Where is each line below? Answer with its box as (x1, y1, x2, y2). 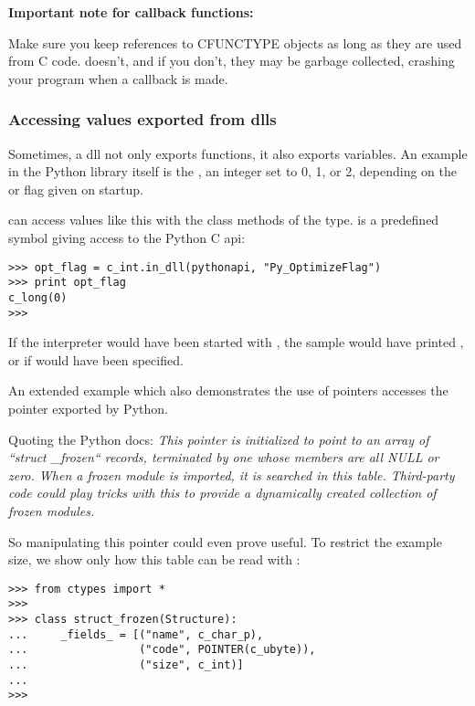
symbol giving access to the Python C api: (8, 227, 246, 247)
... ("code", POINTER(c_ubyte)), (8, 643, 316, 657)
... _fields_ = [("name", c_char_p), (8, 627, 264, 641)
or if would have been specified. (8, 350, 184, 369)
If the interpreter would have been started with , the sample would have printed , (8, 332, 464, 352)
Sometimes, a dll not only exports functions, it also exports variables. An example (8, 143, 468, 163)
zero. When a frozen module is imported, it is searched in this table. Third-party (8, 465, 455, 484)
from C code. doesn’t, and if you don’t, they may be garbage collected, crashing (8, 51, 455, 70)
